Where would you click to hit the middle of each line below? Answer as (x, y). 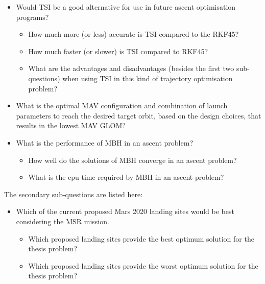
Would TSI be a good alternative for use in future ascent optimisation (126, 7)
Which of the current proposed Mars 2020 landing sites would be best (125, 211)
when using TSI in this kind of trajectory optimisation (148, 78)
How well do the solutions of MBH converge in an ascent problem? (132, 160)
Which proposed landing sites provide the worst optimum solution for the (143, 265)
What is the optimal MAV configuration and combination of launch (122, 105)
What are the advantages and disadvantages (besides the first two (131, 68)
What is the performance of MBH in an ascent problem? (104, 142)
